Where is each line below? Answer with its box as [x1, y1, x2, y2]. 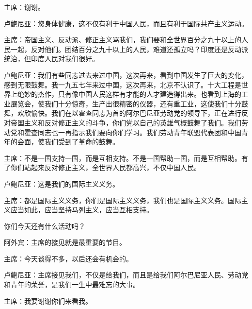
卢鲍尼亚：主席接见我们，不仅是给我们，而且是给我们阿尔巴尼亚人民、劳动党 [4, 270, 248, 280]
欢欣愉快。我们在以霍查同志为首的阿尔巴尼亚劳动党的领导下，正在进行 [17, 108, 241, 118]
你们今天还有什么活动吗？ [4, 221, 85, 231]
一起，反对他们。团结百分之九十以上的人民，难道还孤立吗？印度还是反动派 [10, 44, 248, 54]
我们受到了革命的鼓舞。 [44, 137, 119, 147]
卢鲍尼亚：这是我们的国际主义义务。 [4, 178, 119, 189]
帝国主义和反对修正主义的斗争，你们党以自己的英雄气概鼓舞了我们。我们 [10, 117, 241, 127]
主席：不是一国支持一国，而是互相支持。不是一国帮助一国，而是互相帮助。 [4, 153, 241, 163]
